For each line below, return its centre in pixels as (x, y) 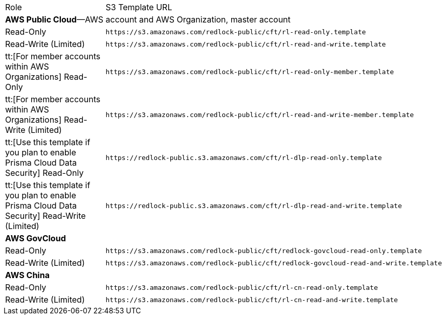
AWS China (27, 275)
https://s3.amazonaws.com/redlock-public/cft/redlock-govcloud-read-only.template (264, 250)
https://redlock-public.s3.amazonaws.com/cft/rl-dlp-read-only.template (244, 157)
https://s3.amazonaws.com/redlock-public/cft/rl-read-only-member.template (250, 72)
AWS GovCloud (36, 238)
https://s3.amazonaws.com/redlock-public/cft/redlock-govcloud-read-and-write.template (274, 263)
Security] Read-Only (44, 173)
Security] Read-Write (46, 216)
